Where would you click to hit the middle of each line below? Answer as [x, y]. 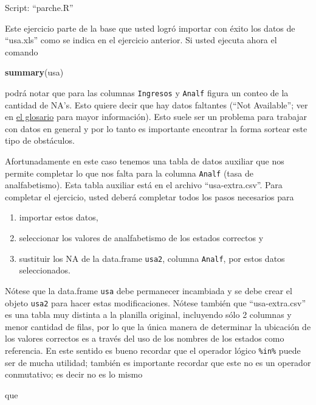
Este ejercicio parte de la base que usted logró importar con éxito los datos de [150, 28]
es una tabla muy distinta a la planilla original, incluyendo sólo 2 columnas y [148, 315]
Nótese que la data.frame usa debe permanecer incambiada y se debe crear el [149, 290]
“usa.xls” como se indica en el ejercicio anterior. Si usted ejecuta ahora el [141, 40]
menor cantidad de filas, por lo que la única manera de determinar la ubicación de [158, 326]
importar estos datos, [59, 217]
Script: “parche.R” [39, 7]
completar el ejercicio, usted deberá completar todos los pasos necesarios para [149, 196]
